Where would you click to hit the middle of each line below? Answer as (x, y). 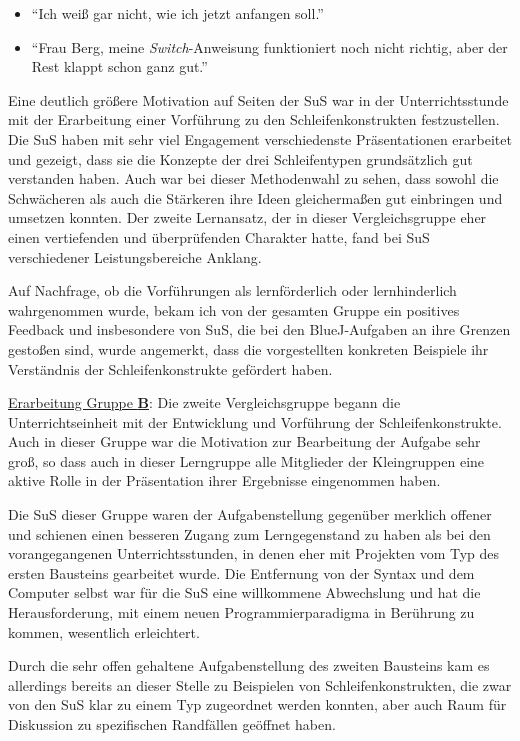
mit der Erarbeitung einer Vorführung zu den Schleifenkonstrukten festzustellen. (254, 119)
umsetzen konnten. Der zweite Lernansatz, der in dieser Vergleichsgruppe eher (247, 217)
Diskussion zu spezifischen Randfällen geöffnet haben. (172, 724)
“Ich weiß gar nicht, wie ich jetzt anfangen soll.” (177, 13)
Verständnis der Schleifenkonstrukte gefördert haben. (170, 368)
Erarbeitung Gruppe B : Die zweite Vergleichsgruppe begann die (204, 402)
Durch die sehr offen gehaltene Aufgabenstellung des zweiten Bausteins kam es (249, 665)
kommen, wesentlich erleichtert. (104, 631)
